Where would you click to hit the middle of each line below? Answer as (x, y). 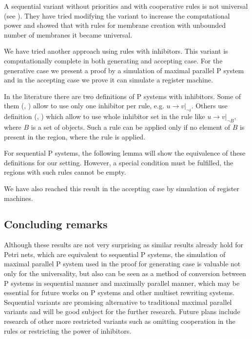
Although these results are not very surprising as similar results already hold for (124, 245)
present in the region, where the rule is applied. (75, 136)
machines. (19, 198)
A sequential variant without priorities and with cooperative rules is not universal (126, 6)
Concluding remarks (56, 224)
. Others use (209, 106)
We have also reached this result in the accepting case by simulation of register (122, 188)
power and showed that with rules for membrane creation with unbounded (115, 25)
